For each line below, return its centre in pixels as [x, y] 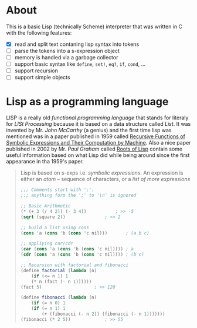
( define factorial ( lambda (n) [59, 270]
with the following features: [39, 32]
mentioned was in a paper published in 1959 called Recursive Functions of [96, 136]
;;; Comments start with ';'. [57, 190]
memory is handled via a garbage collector [66, 58]
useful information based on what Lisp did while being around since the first [98, 155]
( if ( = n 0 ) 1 [48, 303]
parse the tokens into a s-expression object [67, 51]
